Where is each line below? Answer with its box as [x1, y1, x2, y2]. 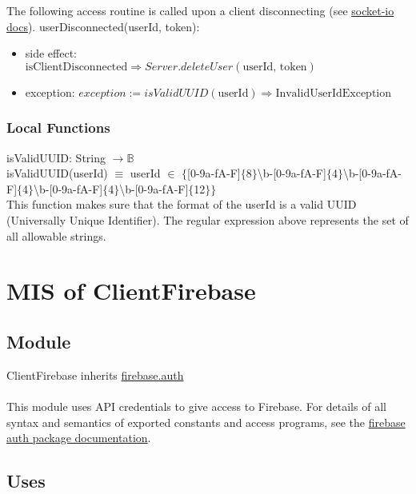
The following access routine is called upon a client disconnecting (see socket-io [6, 2, 394, 18]
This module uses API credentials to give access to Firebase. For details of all [6, 397, 386, 414]
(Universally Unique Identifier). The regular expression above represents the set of [6, 211, 409, 228]
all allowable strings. [6, 227, 106, 244]
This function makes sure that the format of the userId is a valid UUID [6, 196, 357, 213]
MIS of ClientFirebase [6, 274, 256, 307]
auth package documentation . [6, 429, 151, 446]
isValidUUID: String [6, 149, 106, 165]
